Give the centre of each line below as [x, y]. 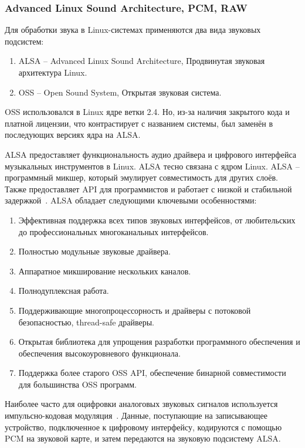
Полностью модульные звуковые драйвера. [94, 251]
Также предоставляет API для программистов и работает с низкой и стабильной [148, 189]
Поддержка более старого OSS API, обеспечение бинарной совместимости [152, 373]
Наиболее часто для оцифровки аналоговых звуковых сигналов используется [141, 404]
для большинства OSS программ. [77, 384]
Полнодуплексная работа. [64, 291]
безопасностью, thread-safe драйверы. [86, 322]
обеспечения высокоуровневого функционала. [99, 353]
